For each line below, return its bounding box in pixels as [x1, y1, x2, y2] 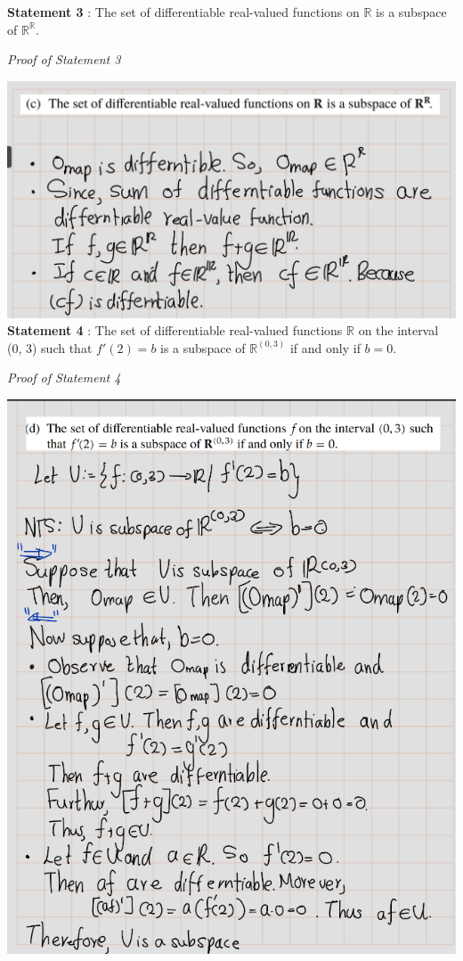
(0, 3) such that [7, 338, 93, 357]
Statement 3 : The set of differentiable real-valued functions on [7, 3, 360, 21]
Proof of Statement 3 [7, 50, 121, 69]
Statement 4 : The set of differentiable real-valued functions [7, 321, 343, 340]
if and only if [289, 338, 361, 357]
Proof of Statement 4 [7, 368, 121, 387]
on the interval [358, 321, 439, 340]
